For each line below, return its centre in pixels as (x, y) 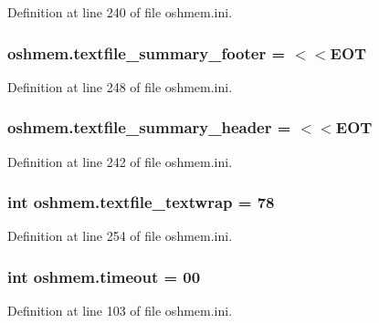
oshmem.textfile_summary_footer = (147, 52)
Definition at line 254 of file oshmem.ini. (120, 236)
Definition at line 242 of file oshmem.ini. (120, 161)
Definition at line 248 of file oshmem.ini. (120, 86)
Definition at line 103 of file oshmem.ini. (120, 311)
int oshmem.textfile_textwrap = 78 (141, 202)
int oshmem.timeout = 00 (104, 276)
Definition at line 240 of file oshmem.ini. (120, 12)
